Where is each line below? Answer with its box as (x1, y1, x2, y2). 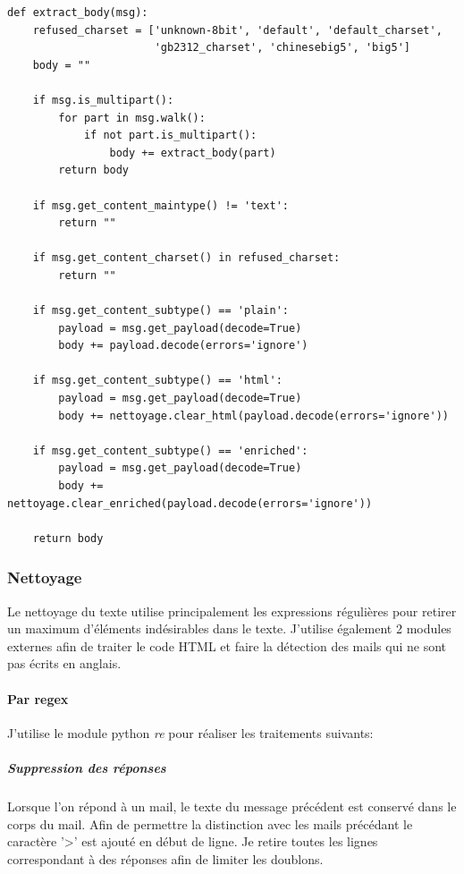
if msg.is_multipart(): (32, 93, 174, 106)
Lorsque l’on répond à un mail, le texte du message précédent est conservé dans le (7, 796, 457, 815)
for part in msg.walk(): (58, 111, 206, 124)
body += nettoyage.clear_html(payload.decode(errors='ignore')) (58, 409, 449, 422)
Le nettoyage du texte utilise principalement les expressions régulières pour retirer (7, 601, 457, 620)
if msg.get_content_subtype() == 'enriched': (32, 444, 308, 457)
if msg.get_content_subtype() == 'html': (32, 374, 283, 387)
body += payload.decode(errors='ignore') (58, 339, 308, 352)
